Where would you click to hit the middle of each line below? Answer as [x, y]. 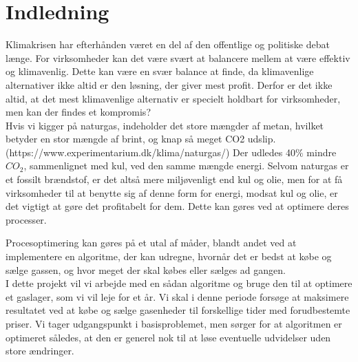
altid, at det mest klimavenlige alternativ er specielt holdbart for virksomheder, [173, 98]
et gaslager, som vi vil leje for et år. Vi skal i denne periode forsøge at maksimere [177, 296]
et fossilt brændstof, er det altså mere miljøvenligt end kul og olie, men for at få [174, 179]
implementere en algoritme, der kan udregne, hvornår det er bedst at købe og [169, 256]
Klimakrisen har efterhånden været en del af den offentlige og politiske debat [168, 44]
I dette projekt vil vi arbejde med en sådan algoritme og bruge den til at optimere [179, 283]
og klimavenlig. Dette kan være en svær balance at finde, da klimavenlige [160, 71]
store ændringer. [40, 351]
